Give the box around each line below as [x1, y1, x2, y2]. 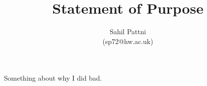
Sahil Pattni [110, 26, 146, 37]
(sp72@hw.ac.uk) [102, 36, 153, 46]
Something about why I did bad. [4, 73, 102, 83]
